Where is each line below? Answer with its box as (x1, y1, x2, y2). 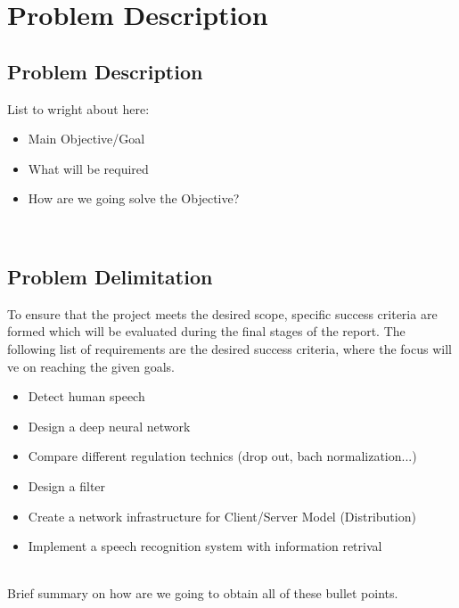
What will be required (28, 159, 149, 177)
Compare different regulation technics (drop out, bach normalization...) (28, 447, 417, 465)
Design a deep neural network (28, 416, 191, 435)
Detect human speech (28, 387, 145, 406)
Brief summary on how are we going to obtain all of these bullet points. (7, 584, 398, 603)
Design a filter (28, 476, 106, 495)
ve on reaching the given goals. (7, 357, 175, 375)
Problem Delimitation (7, 262, 213, 290)
